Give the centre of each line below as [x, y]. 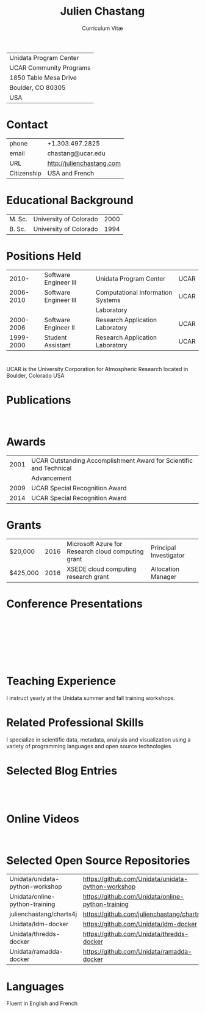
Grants [24, 525]
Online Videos [43, 819]
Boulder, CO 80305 [38, 87]
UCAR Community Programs [50, 67]
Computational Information [134, 292]
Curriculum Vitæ [103, 28]
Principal [163, 547]
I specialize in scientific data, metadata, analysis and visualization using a [99, 739]
